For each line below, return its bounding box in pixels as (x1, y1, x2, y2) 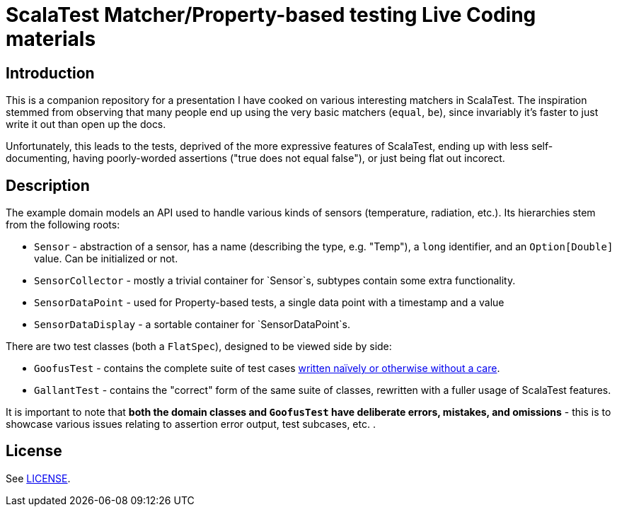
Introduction (6, 64, 95, 82)
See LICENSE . (6, 472, 71, 484)
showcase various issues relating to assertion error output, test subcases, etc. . (6, 418, 376, 431)
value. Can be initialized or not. (34, 252, 178, 265)
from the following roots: (6, 219, 120, 231)
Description (6, 176, 90, 194)
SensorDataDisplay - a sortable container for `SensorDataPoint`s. (34, 318, 350, 331)
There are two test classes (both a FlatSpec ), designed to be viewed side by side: (6, 340, 392, 353)
